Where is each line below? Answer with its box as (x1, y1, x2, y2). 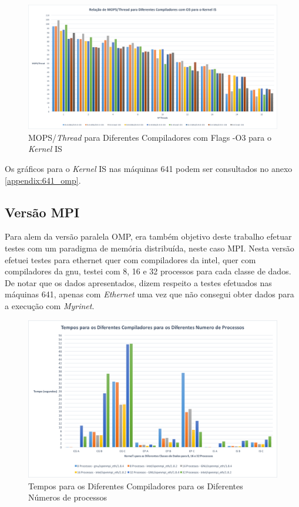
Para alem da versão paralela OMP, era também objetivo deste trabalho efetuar (5, 230, 292, 243)
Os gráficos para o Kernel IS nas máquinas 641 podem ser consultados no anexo (5, 162, 293, 174)
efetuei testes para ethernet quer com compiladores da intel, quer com (5, 253, 256, 266)
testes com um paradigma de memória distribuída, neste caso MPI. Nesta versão (5, 241, 294, 254)
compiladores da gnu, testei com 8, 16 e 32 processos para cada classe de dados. (5, 265, 291, 277)
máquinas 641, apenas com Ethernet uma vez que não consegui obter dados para (5, 288, 294, 300)
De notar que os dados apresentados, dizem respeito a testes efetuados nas (5, 276, 272, 289)
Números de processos (28, 491, 107, 503)
